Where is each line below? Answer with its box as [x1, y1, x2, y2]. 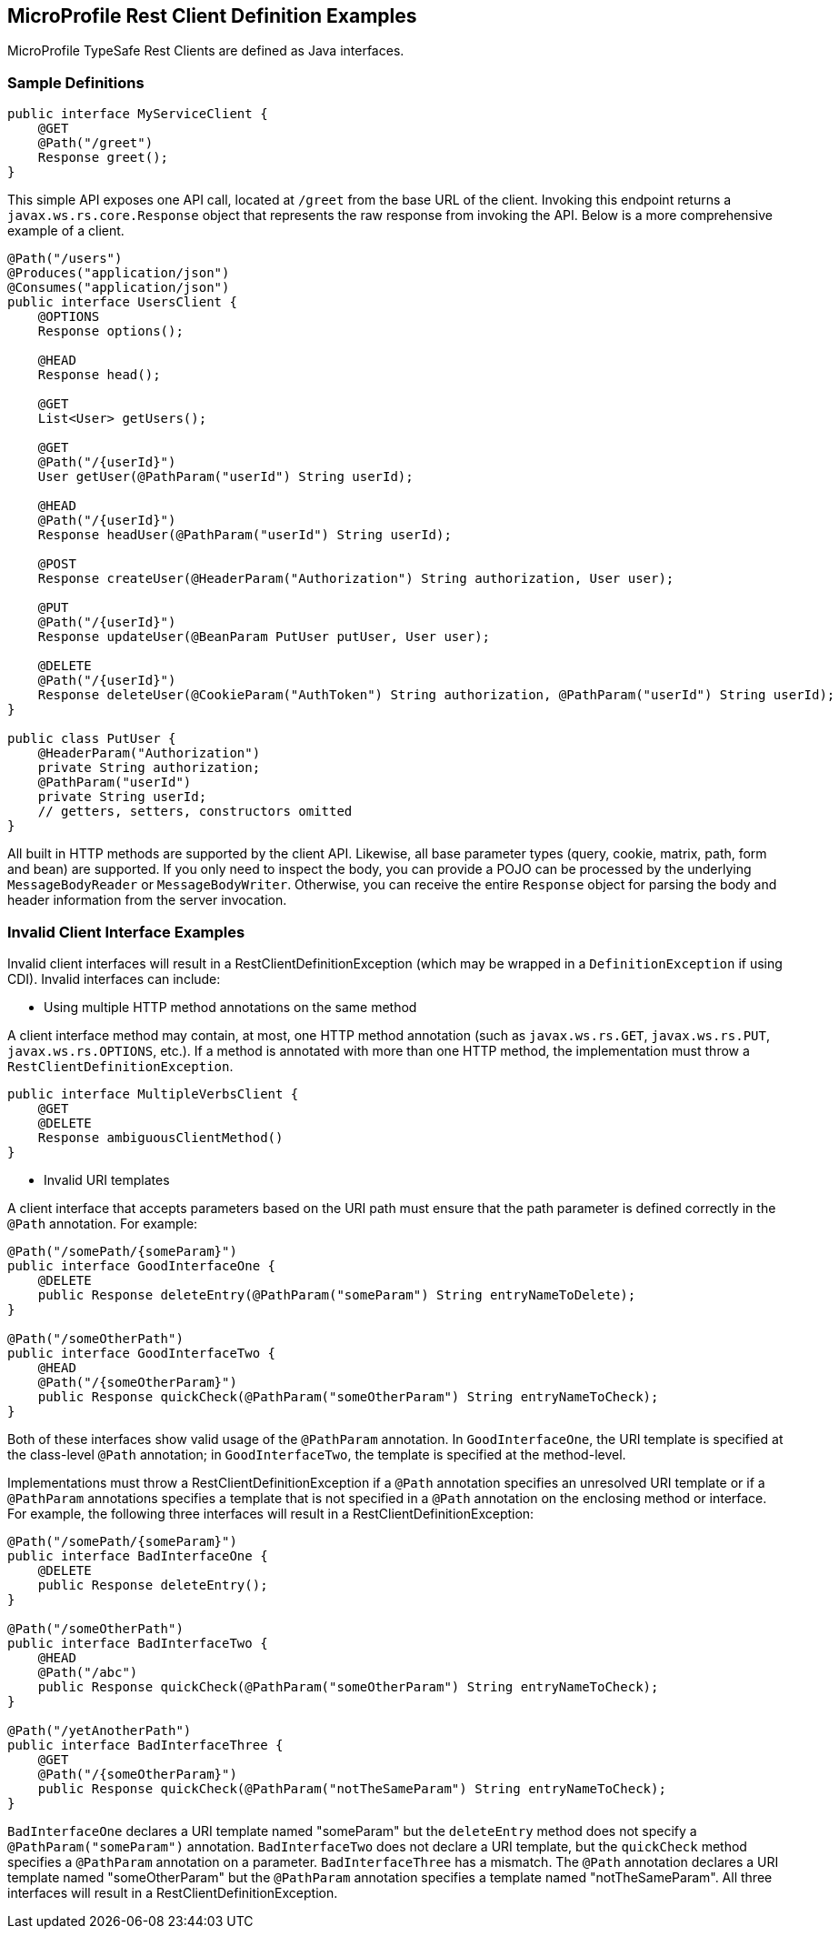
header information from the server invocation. [7, 892, 287, 908]
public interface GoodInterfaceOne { [7, 1258, 276, 1273]
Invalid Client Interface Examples [7, 922, 245, 941]
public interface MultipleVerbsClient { [7, 1086, 299, 1101]
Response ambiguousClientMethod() [37, 1129, 284, 1145]
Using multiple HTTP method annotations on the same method [44, 998, 417, 1015]
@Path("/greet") [37, 135, 154, 151]
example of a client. [7, 223, 125, 239]
